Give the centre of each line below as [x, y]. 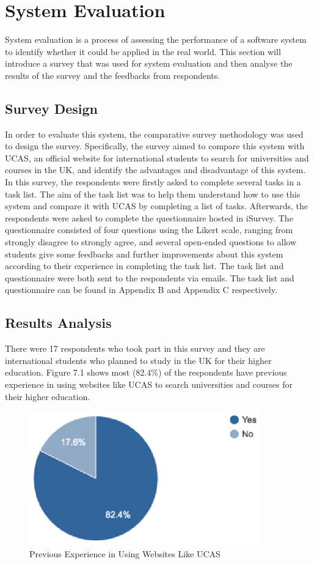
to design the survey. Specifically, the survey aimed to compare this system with [155, 146]
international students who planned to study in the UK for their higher [138, 360]
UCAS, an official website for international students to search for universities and [157, 158]
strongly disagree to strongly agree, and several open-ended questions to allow [151, 242]
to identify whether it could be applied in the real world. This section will [143, 51]
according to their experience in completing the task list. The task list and [144, 266]
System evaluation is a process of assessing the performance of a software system [156, 39]
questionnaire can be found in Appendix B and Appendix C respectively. [141, 290]
